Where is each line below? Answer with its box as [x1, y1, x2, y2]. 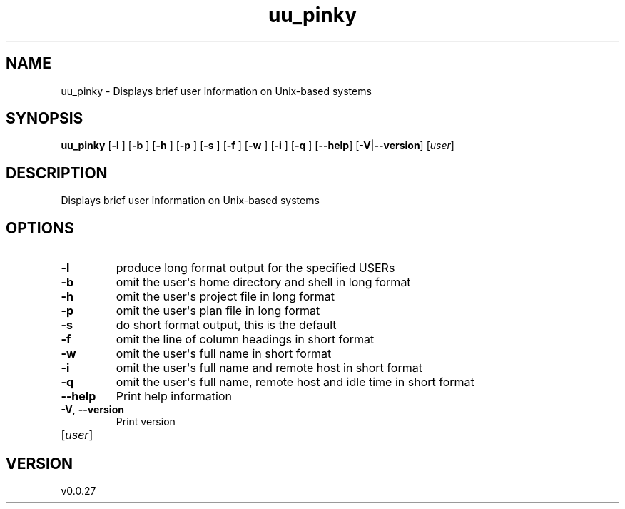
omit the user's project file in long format [116, 289, 335, 304]
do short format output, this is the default [116, 318, 337, 333]
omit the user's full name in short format [116, 346, 332, 361]
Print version [116, 415, 176, 428]
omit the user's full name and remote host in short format [116, 361, 422, 376]
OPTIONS [6, 218, 74, 237]
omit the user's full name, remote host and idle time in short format [116, 375, 474, 390]
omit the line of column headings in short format [116, 332, 375, 347]
